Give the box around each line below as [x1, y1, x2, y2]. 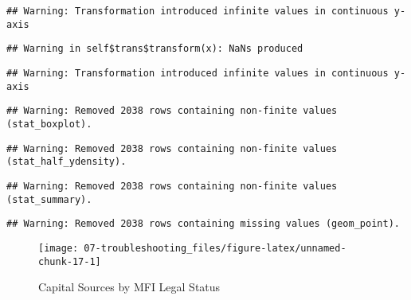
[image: [38, 242, 79, 254]
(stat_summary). [6, 193, 92, 205]
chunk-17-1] [38, 255, 101, 267]
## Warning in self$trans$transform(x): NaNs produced [6, 43, 303, 55]
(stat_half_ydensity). [6, 156, 127, 168]
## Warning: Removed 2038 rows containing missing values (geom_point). [6, 218, 400, 230]
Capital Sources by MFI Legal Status [38, 279, 221, 295]
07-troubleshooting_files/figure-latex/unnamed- [84, 242, 346, 254]
